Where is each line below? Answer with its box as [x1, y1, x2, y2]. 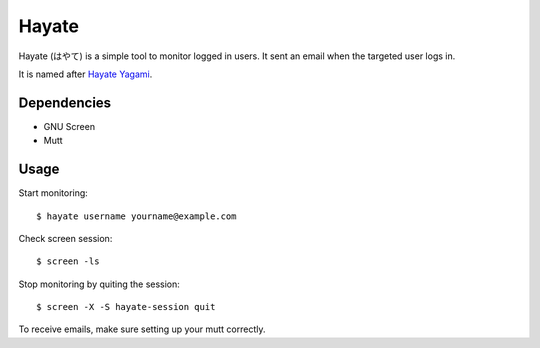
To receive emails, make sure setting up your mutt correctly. [18, 323, 266, 335]
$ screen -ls [36, 256, 100, 267]
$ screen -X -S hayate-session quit [36, 301, 216, 313]
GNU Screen [43, 120, 95, 132]
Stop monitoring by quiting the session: [18, 278, 180, 290]
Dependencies [18, 94, 112, 111]
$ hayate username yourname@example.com [36, 210, 237, 222]
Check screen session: [18, 232, 113, 244]
